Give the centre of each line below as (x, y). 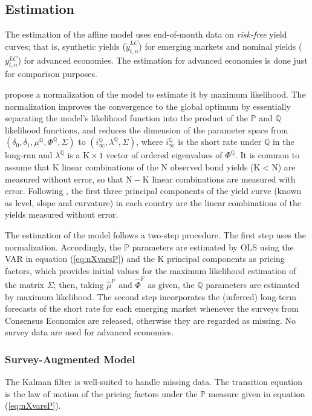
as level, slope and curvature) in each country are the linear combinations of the (153, 202)
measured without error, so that (64, 179)
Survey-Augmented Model (70, 359)
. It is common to (267, 155)
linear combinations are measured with (224, 179)
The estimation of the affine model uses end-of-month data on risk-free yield (146, 34)
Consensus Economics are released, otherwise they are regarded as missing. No (150, 320)
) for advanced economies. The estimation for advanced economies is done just (163, 60)
